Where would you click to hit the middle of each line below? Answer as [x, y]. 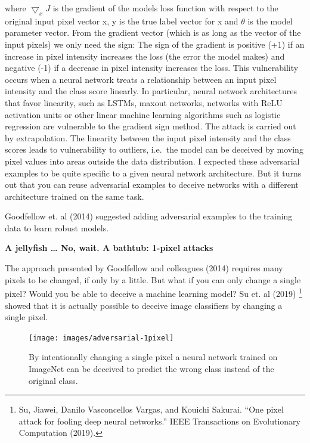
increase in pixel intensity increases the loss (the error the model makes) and [145, 56]
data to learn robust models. [57, 227]
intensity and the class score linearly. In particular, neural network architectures [151, 91]
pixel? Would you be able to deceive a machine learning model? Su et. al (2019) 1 [154, 292]
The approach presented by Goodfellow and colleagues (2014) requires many [144, 268]
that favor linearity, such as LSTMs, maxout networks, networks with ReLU [144, 102]
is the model [270, 21]
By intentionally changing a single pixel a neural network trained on [153, 357]
